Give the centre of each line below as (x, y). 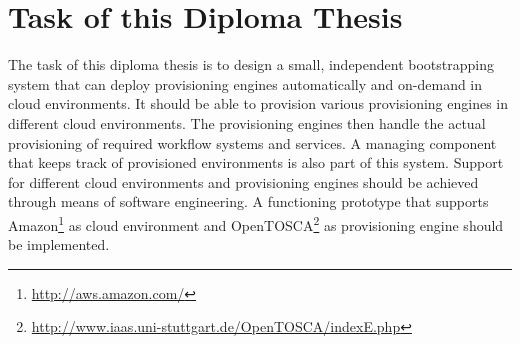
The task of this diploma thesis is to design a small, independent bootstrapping (251, 64)
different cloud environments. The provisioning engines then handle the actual (247, 122)
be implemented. (59, 244)
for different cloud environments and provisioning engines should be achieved (243, 181)
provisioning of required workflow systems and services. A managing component (252, 142)
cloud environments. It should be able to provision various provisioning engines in (258, 103)
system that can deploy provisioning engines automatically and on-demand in (245, 83)
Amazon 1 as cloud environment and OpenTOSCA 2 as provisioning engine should (256, 223)
